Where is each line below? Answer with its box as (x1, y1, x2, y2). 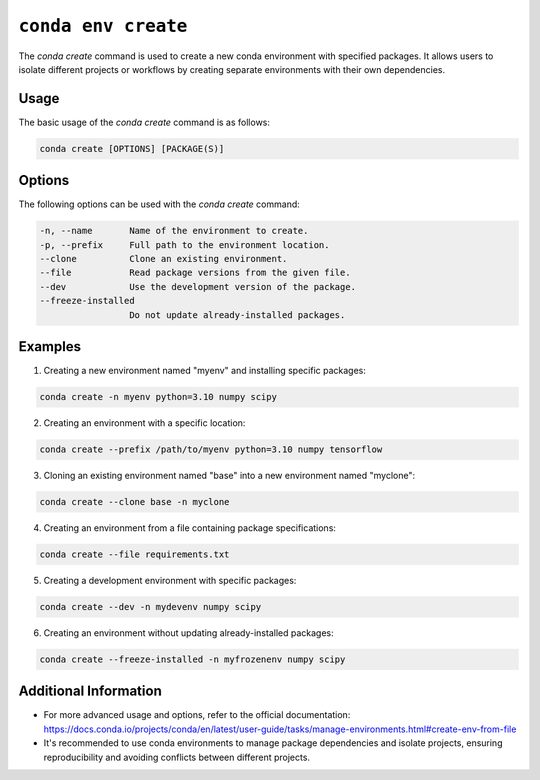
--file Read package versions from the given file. (39, 267, 351, 279)
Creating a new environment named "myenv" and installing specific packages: (43, 365, 367, 377)
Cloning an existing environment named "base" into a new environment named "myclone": (43, 470, 415, 482)
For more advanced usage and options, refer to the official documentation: (43, 709, 351, 721)
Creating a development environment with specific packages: (43, 575, 297, 587)
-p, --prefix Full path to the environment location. (39, 239, 330, 250)
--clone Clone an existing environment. (39, 253, 288, 265)
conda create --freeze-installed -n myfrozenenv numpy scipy (39, 653, 346, 665)
